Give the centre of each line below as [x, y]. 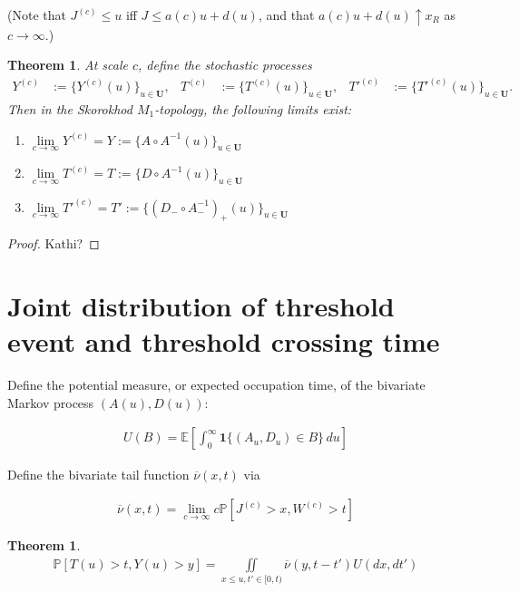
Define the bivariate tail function [98, 474]
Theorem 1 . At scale [68, 65]
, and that [286, 15]
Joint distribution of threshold [201, 306]
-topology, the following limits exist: [253, 108]
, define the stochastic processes [225, 65]
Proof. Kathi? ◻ [54, 243]
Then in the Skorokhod [70, 108]
